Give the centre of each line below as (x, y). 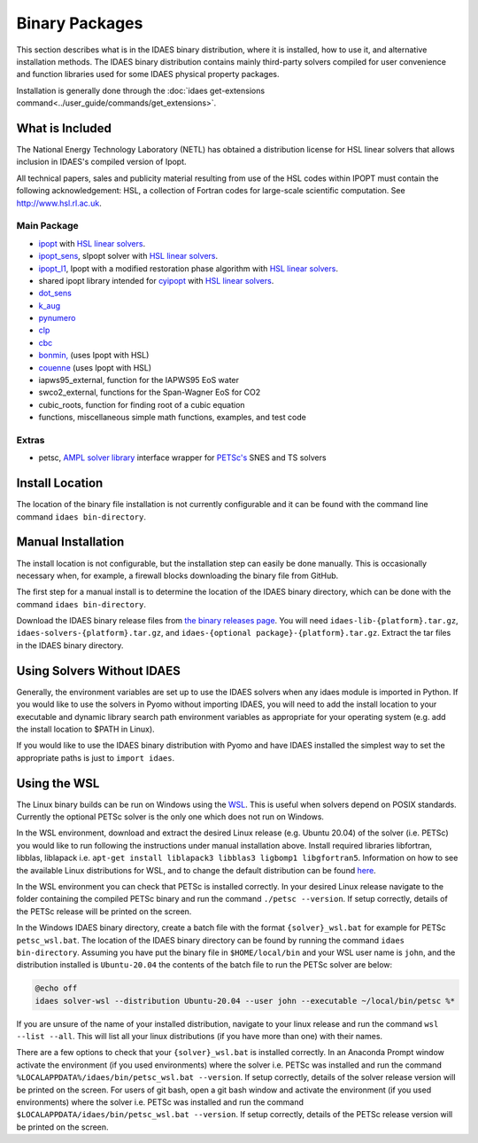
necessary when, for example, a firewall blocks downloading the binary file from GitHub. (177, 575)
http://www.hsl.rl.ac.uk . (59, 203)
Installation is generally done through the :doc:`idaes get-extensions (141, 90)
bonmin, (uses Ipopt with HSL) (94, 356)
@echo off (56, 988)
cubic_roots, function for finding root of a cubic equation (142, 404)
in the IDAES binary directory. (70, 645)
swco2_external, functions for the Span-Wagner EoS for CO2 (150, 392)
